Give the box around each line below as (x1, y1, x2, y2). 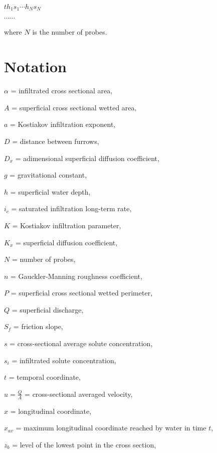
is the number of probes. (32, 27, 107, 37)
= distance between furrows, (12, 135, 99, 146)
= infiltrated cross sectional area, (11, 85, 113, 96)
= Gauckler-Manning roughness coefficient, (11, 270, 142, 281)
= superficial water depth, (10, 186, 91, 197)
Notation (4, 56, 67, 77)
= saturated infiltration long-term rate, (11, 203, 132, 214)
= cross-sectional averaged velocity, (25, 388, 133, 399)
